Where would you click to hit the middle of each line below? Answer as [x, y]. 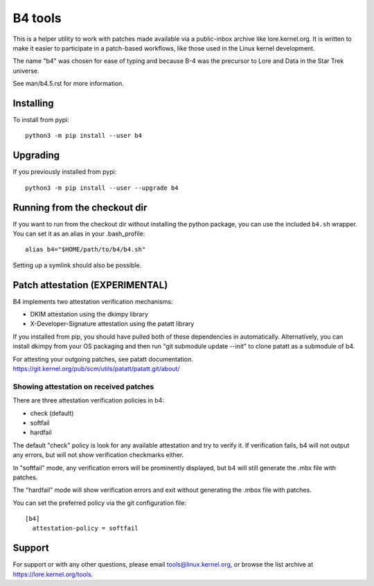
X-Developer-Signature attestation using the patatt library [112, 324]
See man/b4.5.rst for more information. [69, 84]
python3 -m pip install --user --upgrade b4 [102, 188]
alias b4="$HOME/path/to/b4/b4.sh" [86, 250]
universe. [26, 71]
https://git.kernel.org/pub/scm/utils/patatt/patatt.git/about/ [96, 369]
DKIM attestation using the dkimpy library [89, 314]
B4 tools [37, 18]
